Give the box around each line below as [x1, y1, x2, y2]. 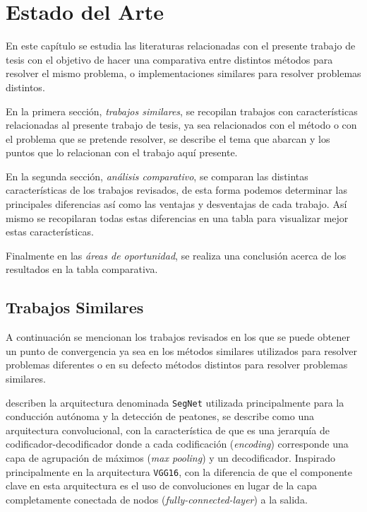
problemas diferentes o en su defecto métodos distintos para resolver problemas [6, 357, 348, 372]
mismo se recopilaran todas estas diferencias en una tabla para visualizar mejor [6, 210, 349, 225]
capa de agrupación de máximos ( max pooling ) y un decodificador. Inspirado [6, 450, 335, 465]
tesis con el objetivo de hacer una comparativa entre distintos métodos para [6, 52, 333, 66]
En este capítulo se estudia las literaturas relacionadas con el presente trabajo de [6, 38, 356, 53]
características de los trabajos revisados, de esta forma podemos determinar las [6, 182, 347, 197]
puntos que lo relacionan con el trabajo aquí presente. [6, 145, 238, 160]
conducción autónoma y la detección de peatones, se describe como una [6, 409, 314, 424]
